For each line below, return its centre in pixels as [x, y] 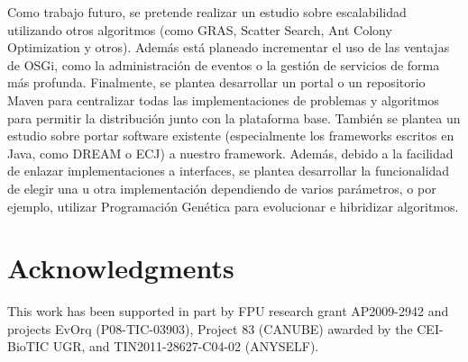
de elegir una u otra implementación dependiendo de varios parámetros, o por [222, 188]
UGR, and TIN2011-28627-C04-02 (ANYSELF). [186, 346]
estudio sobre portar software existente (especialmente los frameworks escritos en [231, 136]
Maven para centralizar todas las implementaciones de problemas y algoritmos [223, 100]
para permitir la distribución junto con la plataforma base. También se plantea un [234, 118]
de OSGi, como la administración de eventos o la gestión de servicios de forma [224, 64]
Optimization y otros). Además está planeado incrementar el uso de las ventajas [229, 47]
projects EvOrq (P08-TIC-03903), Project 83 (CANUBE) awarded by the [210, 328]
